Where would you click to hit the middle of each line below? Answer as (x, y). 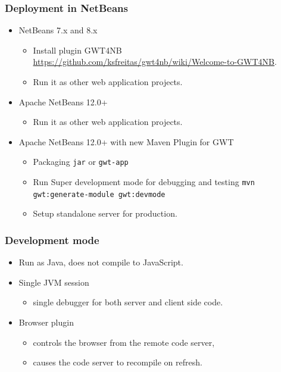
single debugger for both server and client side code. (128, 302)
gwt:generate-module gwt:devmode (99, 194)
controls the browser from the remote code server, (124, 342)
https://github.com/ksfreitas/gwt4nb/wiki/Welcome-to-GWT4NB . (155, 62)
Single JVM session (54, 282)
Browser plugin (46, 322)
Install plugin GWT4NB (77, 50)
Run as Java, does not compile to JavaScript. (101, 262)
